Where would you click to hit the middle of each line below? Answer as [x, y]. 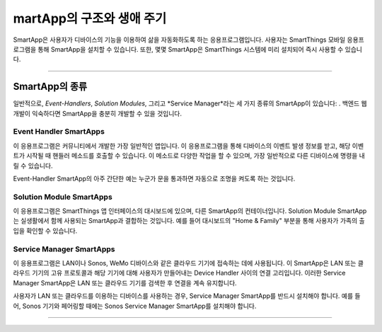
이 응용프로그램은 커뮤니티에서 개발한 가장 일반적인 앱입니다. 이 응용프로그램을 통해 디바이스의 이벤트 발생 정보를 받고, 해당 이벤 [189, 146]
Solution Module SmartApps [63, 197]
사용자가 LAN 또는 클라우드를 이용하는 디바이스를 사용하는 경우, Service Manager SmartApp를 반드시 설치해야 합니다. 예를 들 [187, 296]
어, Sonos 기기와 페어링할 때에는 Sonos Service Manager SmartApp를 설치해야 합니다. [135, 306]
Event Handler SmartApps [59, 132]
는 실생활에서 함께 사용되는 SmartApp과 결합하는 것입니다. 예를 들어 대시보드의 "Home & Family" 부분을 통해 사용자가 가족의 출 [189, 221]
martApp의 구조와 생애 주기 [90, 18]
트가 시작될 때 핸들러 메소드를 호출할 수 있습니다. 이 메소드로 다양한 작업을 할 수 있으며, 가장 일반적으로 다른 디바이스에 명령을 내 [189, 156]
